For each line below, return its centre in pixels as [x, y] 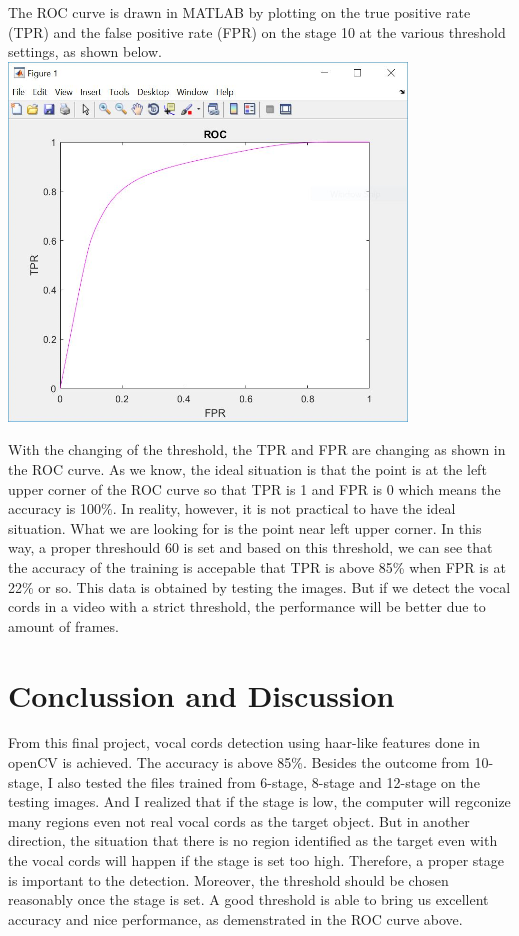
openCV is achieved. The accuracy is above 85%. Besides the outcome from [239, 762]
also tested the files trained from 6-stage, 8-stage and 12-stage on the [268, 781]
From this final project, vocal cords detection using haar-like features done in [244, 742]
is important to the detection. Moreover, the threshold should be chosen [228, 879]
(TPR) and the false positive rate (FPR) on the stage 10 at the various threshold [257, 31]
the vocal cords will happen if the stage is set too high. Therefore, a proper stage [256, 860]
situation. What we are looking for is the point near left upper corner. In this [245, 527]
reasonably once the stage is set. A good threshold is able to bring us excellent [248, 899]
